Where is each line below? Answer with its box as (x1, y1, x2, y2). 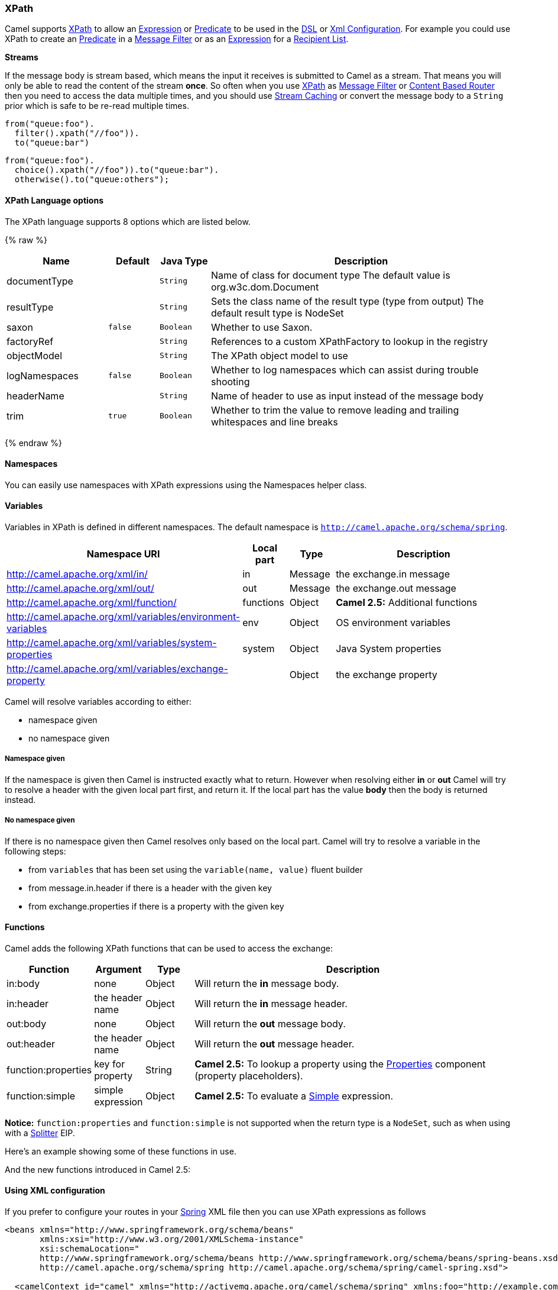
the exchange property (336, 669, 437, 681)
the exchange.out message (336, 582, 456, 595)
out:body (7, 1017, 47, 1030)
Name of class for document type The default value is (211, 269, 450, 281)
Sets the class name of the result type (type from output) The (211, 295, 484, 307)
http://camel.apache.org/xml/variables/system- (7, 637, 217, 649)
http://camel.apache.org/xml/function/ (7, 596, 177, 609)
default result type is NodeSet (211, 307, 344, 319)
